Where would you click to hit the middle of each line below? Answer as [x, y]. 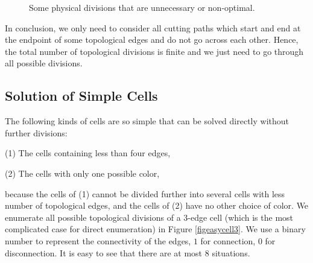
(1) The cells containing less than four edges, [88, 153]
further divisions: [36, 132]
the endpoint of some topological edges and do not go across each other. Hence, [152, 40]
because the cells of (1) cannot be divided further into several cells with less [145, 193]
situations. [231, 252]
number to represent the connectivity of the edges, [98, 240]
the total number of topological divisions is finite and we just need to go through [154, 51]
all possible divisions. [44, 63]
